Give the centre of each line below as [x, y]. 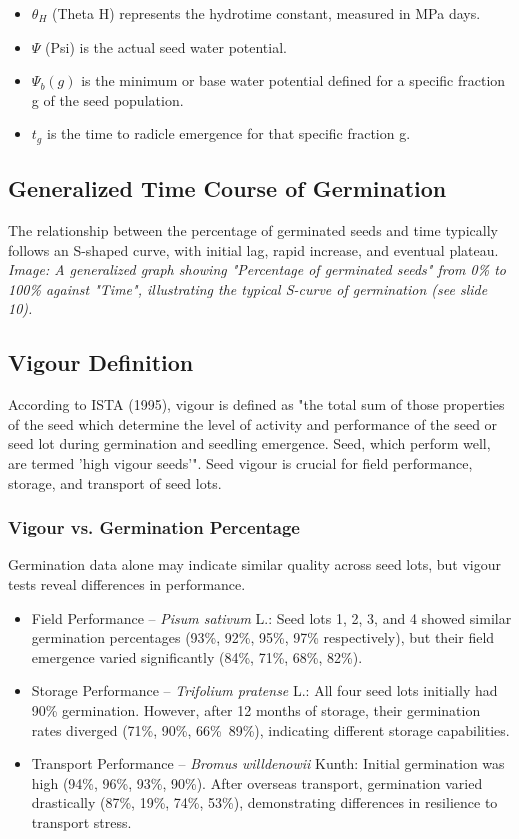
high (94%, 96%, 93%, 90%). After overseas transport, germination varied [257, 782]
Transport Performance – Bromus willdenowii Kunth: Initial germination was [268, 763]
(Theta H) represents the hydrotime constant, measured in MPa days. [266, 13]
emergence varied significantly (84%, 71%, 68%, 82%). [197, 656]
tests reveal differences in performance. [127, 583]
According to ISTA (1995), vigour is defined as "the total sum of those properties [256, 404]
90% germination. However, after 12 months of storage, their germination [256, 709]
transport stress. [81, 821]
